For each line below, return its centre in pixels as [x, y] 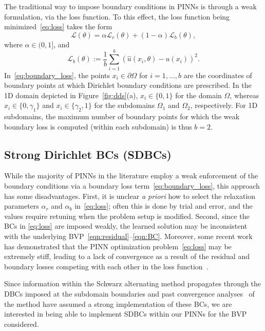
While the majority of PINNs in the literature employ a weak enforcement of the [131, 176]
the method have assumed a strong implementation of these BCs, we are [118, 304]
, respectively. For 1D [224, 105]
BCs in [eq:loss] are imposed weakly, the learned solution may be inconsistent [126, 226]
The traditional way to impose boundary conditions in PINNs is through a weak [130, 6]
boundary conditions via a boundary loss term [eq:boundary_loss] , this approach [132, 186]
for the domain [198, 95]
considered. [22, 324]
